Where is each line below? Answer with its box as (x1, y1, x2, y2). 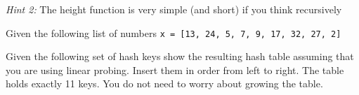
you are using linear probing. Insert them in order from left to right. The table (6, 62, 344, 77)
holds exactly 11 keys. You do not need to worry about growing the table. (6, 76, 323, 91)
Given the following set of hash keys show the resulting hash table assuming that (6, 49, 354, 64)
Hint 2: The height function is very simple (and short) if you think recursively (6, 2, 342, 16)
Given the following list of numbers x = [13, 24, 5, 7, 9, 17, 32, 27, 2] (6, 25, 341, 40)
